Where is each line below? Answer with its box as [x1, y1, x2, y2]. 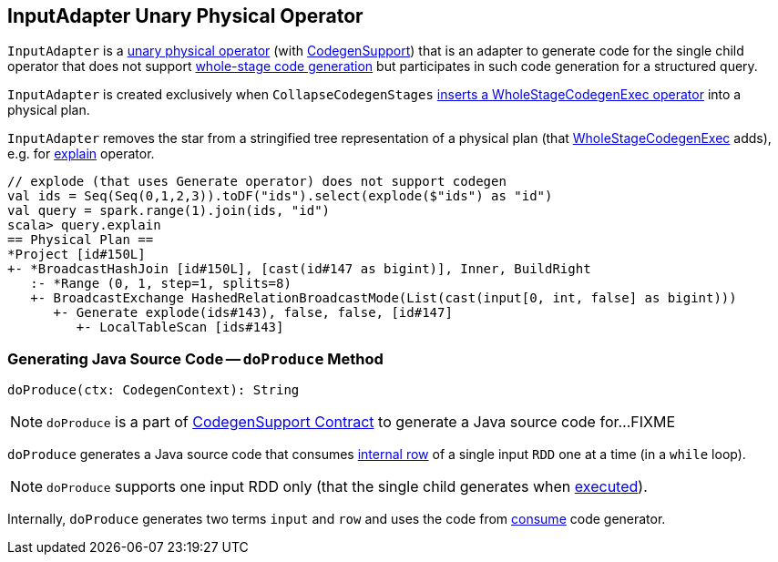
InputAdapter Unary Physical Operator [7, 5, 363, 27]
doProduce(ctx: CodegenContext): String [7, 383, 300, 398]
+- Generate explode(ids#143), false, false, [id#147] [53, 305, 453, 321]
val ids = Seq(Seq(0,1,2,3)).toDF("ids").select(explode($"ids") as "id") [7, 189, 553, 204]
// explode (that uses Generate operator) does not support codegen [7, 174, 507, 189]
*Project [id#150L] [7, 247, 146, 262]
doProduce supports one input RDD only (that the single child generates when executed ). [46, 477, 648, 496]
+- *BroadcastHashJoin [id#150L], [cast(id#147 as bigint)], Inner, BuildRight [7, 261, 591, 277]
